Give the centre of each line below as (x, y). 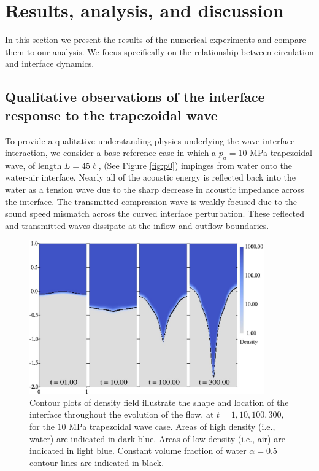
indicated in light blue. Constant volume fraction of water (138, 450)
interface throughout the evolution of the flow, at (122, 414)
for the (42, 426)
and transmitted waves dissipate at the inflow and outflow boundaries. (137, 225)
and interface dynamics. (50, 64)
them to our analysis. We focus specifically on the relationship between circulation (159, 51)
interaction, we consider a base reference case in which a (111, 153)
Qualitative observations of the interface (135, 97)
